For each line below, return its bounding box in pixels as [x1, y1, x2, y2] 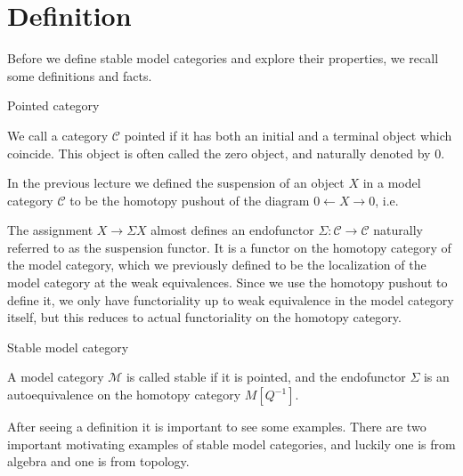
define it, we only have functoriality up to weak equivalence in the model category [7, 290, 454, 309]
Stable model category [7, 337, 129, 356]
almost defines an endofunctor [150, 221, 314, 239]
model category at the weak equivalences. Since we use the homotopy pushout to [7, 273, 448, 292]
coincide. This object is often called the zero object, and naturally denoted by [7, 143, 431, 162]
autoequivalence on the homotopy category [7, 385, 241, 404]
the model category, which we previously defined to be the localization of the [7, 255, 426, 274]
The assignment [7, 221, 93, 239]
